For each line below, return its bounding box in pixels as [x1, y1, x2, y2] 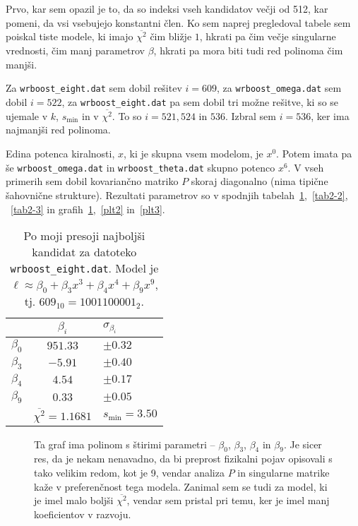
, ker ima [311, 108, 350, 123]
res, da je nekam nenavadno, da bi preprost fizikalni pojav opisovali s [34, 451, 333, 466]
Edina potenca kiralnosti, [6, 146, 115, 161]
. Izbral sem [225, 108, 276, 123]
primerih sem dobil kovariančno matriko [6, 174, 179, 189]
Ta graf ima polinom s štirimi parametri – [34, 436, 215, 451]
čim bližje [150, 29, 192, 44]
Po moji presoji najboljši [23, 227, 145, 244]
